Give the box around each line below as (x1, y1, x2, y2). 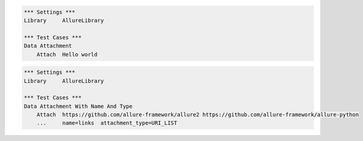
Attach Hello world (36, 51, 98, 57)
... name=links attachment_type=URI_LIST (36, 120, 178, 126)
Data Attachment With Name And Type (24, 103, 133, 110)
